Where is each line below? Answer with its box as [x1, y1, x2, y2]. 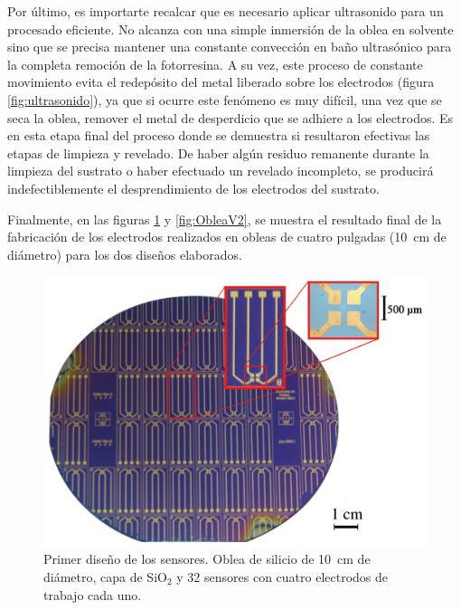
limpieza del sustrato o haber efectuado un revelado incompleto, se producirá [7, 161, 434, 180]
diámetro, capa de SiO [43, 567, 167, 586]
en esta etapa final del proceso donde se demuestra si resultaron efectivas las [7, 126, 430, 145]
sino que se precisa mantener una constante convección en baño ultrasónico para [7, 37, 452, 56]
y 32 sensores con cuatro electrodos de [176, 567, 389, 586]
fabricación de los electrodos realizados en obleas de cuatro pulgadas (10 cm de [7, 227, 447, 246]
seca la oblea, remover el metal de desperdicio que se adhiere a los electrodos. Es [7, 108, 454, 127]
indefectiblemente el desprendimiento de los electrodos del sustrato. [7, 178, 380, 197]
